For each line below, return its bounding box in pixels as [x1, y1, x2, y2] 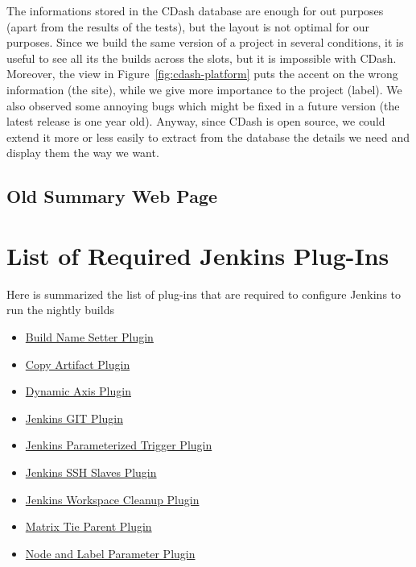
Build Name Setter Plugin [25, 329, 154, 346]
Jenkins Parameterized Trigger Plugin [25, 437, 212, 453]
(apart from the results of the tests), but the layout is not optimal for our [6, 18, 369, 35]
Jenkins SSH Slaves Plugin [25, 464, 157, 480]
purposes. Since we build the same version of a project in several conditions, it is [6, 34, 404, 51]
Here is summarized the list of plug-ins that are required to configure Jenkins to [6, 285, 402, 302]
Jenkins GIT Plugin [25, 409, 123, 426]
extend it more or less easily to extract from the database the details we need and [6, 128, 410, 145]
